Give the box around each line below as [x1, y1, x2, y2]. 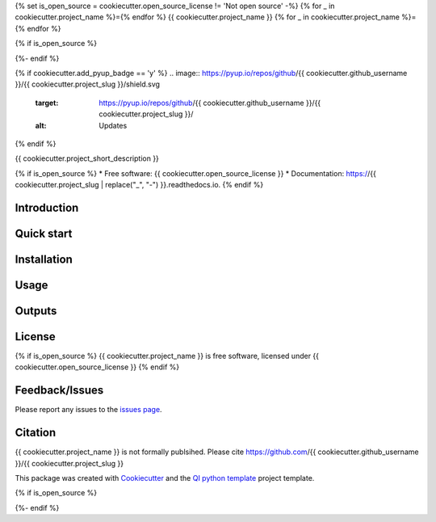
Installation [15, 252, 73, 266]
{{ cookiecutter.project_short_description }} [15, 154, 159, 163]
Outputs [15, 304, 57, 318]
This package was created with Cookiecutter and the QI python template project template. [15, 474, 315, 483]
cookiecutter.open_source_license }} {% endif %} [15, 362, 180, 372]
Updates [99, 120, 128, 130]
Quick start [15, 226, 73, 240]
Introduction [15, 200, 79, 214]
